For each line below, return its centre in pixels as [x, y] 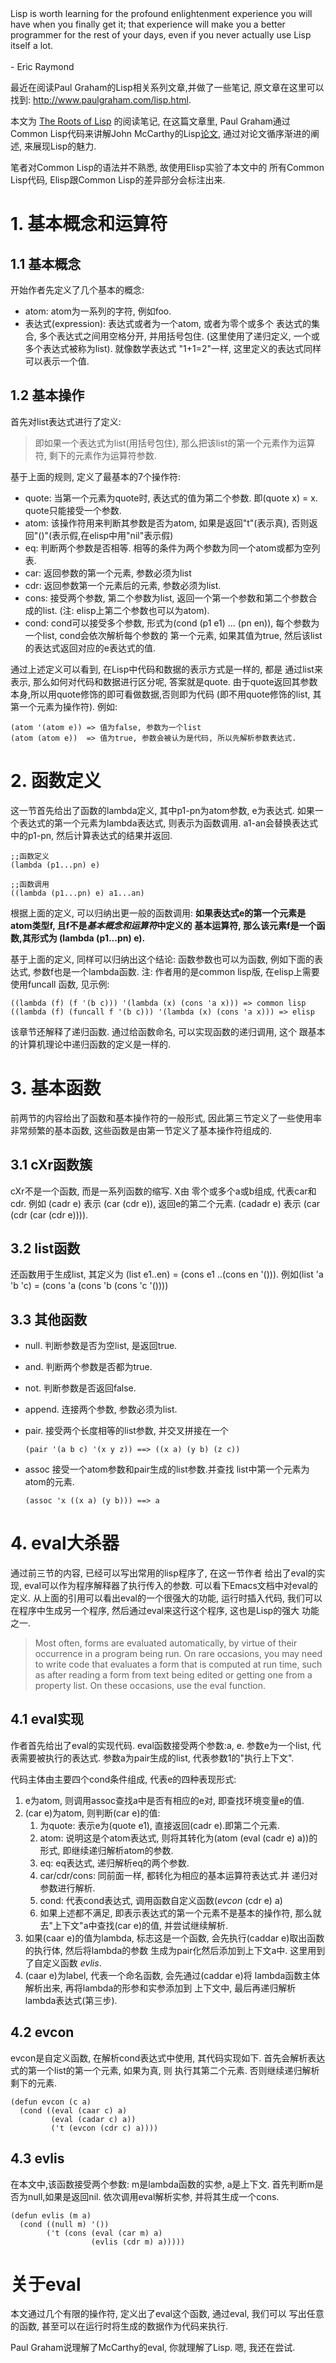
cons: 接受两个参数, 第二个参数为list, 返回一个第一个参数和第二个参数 [166, 598]
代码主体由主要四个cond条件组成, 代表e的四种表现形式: [123, 1779]
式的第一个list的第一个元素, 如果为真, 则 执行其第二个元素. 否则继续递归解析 [165, 2070]
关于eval [46, 2284]
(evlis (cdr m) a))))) [138, 2242]
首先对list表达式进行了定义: [66, 421]
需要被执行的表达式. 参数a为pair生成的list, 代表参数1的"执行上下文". [156, 1758]
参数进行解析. [67, 1888]
